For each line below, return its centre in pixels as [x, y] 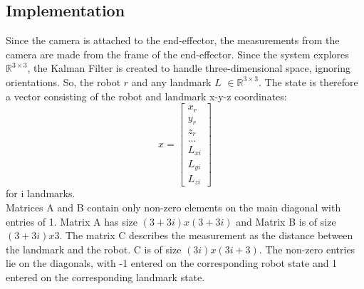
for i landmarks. [41, 193]
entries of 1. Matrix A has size [72, 221]
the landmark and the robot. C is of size [94, 249]
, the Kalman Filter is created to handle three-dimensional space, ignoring [189, 68]
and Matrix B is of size [286, 221]
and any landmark [171, 82]
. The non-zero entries [307, 249]
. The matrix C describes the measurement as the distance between [206, 235]
